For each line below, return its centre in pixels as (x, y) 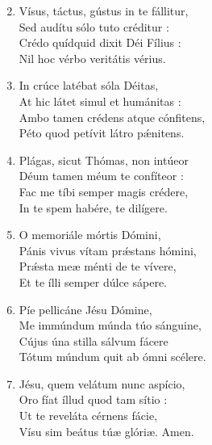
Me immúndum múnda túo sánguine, (110, 325)
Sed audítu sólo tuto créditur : (94, 26)
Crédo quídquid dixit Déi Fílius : (100, 42)
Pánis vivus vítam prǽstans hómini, (108, 250)
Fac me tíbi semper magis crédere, (104, 191)
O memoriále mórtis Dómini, (90, 235)
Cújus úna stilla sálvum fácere (94, 340)
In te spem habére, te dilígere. (93, 207)
